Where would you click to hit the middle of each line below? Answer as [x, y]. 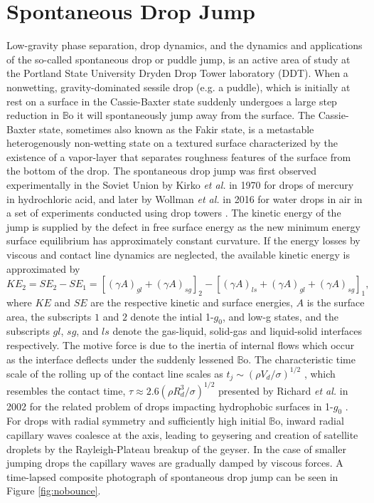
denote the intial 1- [172, 316]
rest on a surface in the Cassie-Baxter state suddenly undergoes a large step [172, 101]
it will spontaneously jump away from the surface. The [196, 115]
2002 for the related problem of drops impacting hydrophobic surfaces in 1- [170, 406]
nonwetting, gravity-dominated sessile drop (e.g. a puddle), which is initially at [178, 87]
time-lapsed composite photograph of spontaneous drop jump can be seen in [172, 476]
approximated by [43, 268]
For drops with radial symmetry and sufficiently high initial [136, 421]
